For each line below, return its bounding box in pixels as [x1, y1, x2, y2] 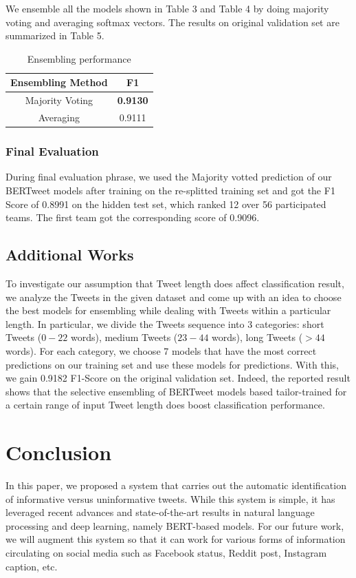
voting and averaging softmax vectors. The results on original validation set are [5, 14, 340, 29]
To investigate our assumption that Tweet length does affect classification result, [5, 276, 344, 290]
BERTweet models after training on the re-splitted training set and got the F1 [5, 183, 335, 197]
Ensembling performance [27, 51, 131, 65]
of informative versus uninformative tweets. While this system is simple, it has [5, 491, 335, 506]
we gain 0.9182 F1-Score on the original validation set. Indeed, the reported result [5, 371, 351, 385]
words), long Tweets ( [212, 330, 303, 344]
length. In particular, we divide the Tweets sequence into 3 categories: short [5, 316, 324, 331]
